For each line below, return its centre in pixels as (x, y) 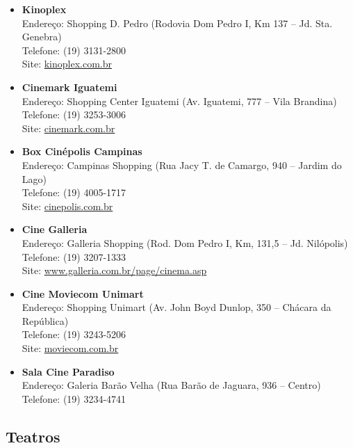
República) (45, 320)
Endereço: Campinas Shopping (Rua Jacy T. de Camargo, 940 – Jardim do (182, 165)
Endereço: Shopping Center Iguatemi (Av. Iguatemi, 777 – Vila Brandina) (179, 101)
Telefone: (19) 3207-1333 (74, 256)
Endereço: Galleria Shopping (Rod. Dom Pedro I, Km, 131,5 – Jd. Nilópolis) (185, 242)
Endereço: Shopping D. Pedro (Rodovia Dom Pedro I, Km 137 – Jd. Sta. (177, 23)
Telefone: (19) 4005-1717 (74, 192)
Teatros (33, 436)
